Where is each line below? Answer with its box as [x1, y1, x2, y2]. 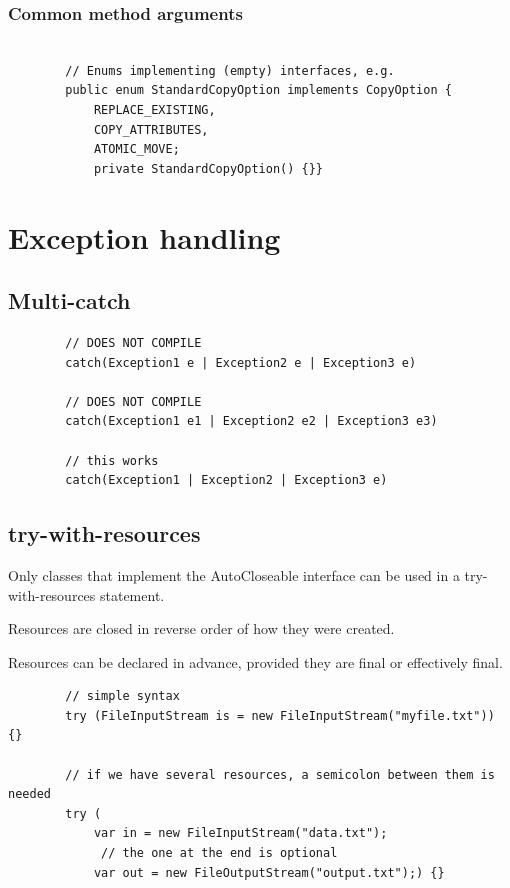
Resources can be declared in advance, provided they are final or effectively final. [8, 651, 503, 672]
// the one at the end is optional [101, 846, 338, 861]
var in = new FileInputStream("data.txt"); [93, 826, 388, 841]
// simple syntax [65, 689, 180, 704]
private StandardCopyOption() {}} [93, 161, 323, 176]
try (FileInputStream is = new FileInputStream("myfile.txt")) [65, 708, 495, 723]
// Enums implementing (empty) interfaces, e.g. [65, 63, 395, 78]
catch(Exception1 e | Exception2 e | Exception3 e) [65, 355, 417, 370]
